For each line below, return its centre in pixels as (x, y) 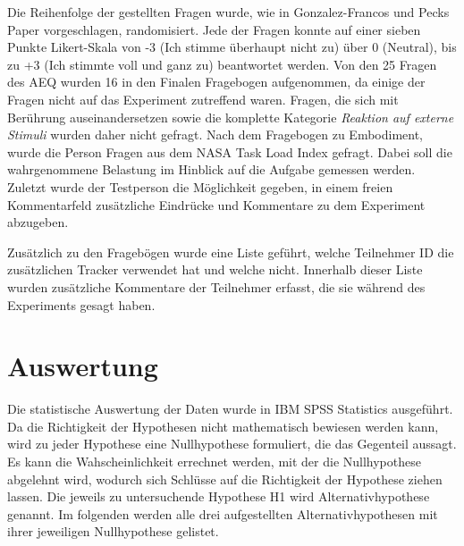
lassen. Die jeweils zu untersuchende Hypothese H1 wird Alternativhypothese (219, 496)
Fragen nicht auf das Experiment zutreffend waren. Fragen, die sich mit (203, 99)
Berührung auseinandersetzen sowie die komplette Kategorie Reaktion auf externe (231, 117)
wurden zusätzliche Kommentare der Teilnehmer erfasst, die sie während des (216, 286)
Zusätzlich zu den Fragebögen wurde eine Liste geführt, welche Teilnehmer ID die (231, 252)
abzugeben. (38, 222)
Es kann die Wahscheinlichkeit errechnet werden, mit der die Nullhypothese (214, 461)
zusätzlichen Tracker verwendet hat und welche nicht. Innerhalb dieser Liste (215, 269)
